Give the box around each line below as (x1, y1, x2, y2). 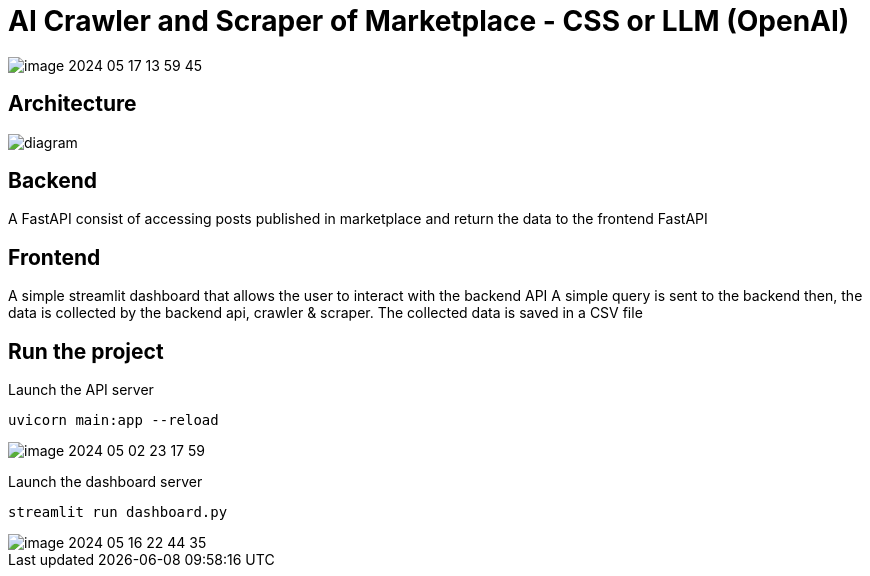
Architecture (8, 91, 137, 117)
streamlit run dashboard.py (8, 504, 228, 521)
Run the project (8, 338, 164, 364)
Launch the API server (8, 381, 154, 399)
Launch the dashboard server (8, 473, 203, 491)
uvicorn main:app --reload (8, 412, 219, 429)
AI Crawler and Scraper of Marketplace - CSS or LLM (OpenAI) (8, 4, 850, 38)
